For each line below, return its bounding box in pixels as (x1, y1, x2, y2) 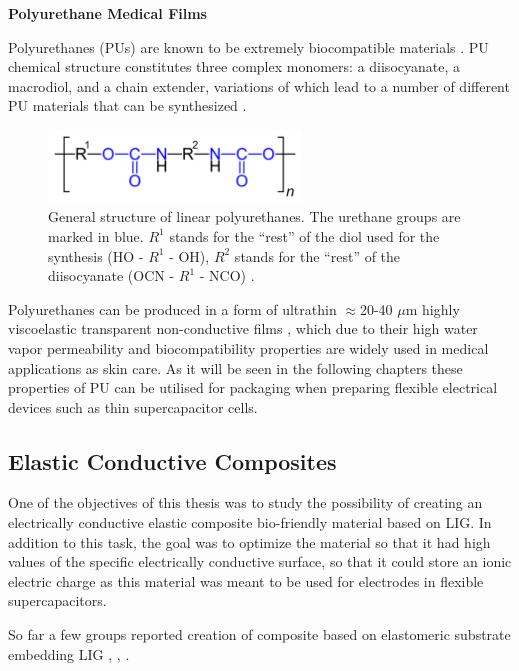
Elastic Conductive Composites (8, 445, 337, 476)
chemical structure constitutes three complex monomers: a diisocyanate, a (8, 56, 460, 77)
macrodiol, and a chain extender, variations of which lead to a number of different (8, 75, 510, 96)
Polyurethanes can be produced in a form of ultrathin (8, 298, 337, 319)
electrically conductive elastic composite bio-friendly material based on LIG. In (8, 512, 492, 533)
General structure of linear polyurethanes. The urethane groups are (48, 206, 461, 227)
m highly (405, 298, 460, 319)
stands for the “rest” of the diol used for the (169, 225, 440, 246)
